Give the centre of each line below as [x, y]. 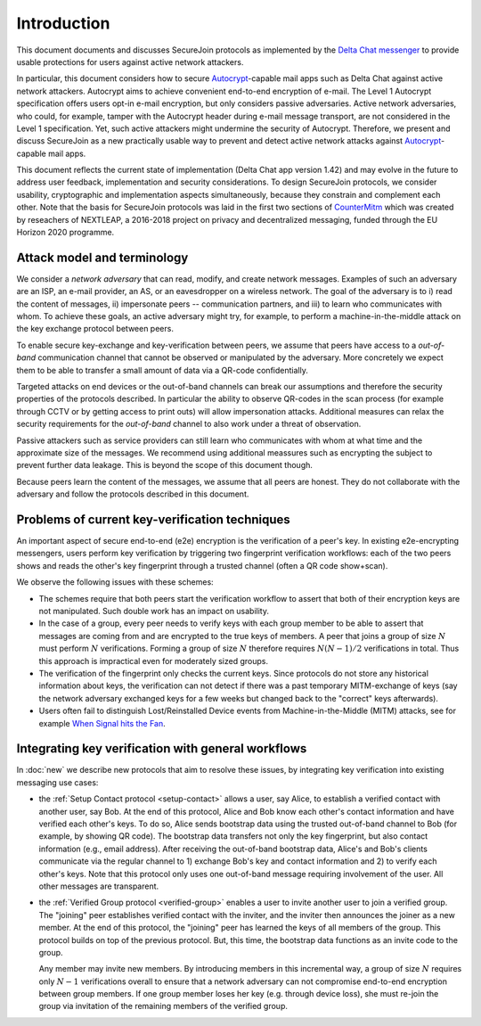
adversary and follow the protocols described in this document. [133, 494]
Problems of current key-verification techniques [154, 519]
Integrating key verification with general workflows [162, 749]
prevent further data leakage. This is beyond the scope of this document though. [165, 465]
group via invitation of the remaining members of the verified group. [163, 1006]
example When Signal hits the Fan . [102, 723]
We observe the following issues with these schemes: [115, 582]
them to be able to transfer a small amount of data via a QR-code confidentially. [163, 370]
